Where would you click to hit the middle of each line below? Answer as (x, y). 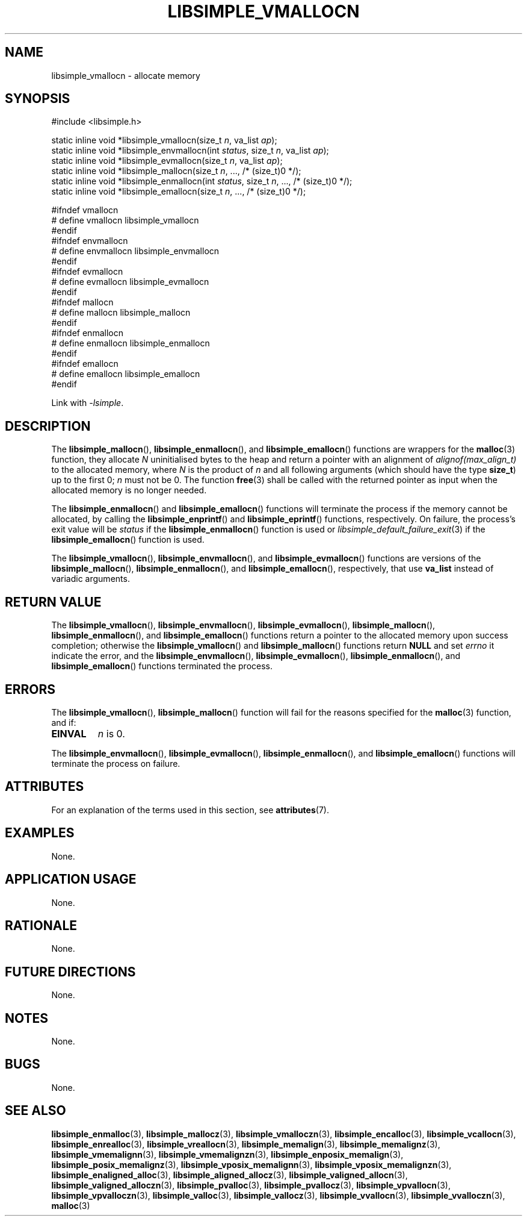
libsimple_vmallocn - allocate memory (126, 75)
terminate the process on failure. (116, 763)
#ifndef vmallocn (85, 210)
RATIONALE (41, 925)
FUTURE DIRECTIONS (70, 972)
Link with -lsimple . (88, 403)
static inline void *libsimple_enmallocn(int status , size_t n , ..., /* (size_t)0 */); (202, 181)
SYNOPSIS (38, 99)
